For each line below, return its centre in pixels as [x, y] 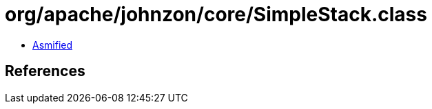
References [45, 71]
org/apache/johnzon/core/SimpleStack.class [216, 14]
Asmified [53, 45]
